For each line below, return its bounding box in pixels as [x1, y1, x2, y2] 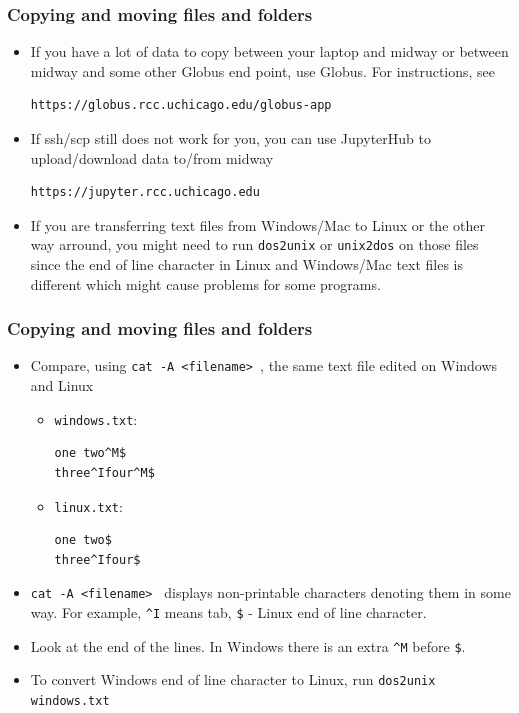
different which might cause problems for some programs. [30, 273, 381, 294]
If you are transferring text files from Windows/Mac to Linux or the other [30, 214, 485, 235]
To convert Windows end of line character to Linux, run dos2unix [30, 669, 436, 690]
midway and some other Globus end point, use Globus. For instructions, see [30, 60, 496, 81]
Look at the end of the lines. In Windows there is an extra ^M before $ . [30, 635, 466, 656]
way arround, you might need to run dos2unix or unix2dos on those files [30, 234, 479, 255]
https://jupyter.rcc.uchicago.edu [30, 185, 260, 200]
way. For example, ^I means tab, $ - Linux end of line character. [30, 602, 427, 623]
